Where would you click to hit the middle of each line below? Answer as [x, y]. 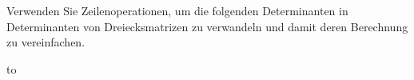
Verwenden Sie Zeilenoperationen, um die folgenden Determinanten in [177, 10]
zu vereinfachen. [46, 42]
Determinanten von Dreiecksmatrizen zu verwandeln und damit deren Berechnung [207, 26]
